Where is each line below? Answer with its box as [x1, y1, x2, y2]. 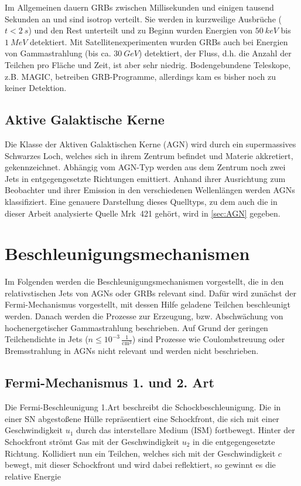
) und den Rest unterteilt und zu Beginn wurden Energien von [28, 24, 253, 36]
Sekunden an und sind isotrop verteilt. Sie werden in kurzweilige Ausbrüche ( [5, 12, 282, 25]
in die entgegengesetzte [193, 435, 275, 447]
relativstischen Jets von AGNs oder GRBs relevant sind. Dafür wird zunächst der [5, 286, 296, 299]
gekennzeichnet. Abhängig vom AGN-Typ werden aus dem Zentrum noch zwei [5, 161, 286, 173]
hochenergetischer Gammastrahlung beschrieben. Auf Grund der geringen [5, 321, 268, 333]
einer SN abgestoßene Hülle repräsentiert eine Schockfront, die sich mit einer [5, 412, 279, 424]
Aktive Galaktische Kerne [5, 110, 165, 129]
